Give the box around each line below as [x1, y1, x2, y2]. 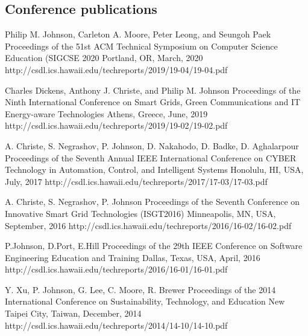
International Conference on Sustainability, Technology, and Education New [5, 295, 285, 308]
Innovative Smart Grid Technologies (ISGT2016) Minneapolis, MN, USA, [5, 207, 276, 219]
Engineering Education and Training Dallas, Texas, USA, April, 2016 [5, 251, 260, 263]
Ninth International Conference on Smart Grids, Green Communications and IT [5, 95, 301, 108]
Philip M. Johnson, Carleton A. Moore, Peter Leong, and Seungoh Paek [5, 28, 271, 40]
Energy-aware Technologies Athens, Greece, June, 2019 [5, 107, 208, 120]
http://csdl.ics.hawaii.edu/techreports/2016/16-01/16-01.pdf [5, 263, 228, 276]
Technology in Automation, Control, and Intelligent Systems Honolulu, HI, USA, [5, 163, 304, 176]
